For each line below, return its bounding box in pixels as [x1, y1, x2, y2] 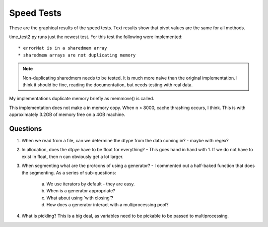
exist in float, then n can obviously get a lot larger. [21, 154, 124, 160]
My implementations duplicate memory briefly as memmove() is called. [9, 96, 155, 102]
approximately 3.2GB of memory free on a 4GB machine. [9, 112, 126, 117]
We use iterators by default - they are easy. [46, 181, 135, 187]
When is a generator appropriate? [46, 188, 115, 194]
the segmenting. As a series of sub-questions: [21, 170, 116, 175]
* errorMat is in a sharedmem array [18, 45, 107, 51]
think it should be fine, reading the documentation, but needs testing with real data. [22, 82, 193, 88]
